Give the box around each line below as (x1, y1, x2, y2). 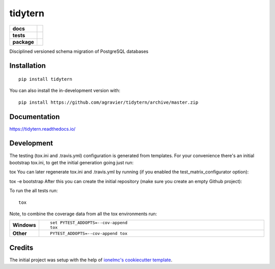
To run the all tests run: (9, 188, 58, 194)
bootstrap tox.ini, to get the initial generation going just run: (9, 159, 134, 165)
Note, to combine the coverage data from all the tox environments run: (9, 211, 157, 217)
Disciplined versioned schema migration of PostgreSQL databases (9, 48, 149, 54)
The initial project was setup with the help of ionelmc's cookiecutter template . (9, 257, 173, 263)
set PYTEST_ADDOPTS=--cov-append (50, 220, 127, 226)
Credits (9, 243, 34, 252)
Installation (9, 62, 46, 70)
